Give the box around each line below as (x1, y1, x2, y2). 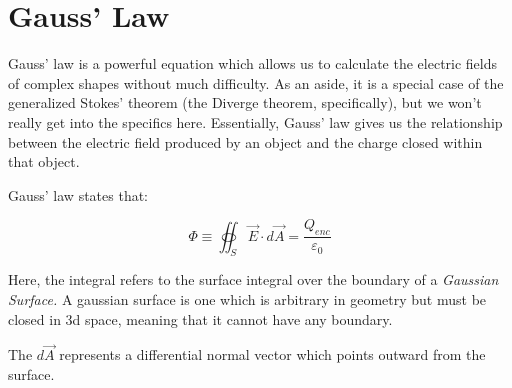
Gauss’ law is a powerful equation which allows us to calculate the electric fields (8, 53, 498, 74)
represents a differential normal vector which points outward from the (59, 344, 486, 365)
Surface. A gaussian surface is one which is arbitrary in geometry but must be (8, 288, 487, 309)
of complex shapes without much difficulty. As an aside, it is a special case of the (8, 72, 504, 93)
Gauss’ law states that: (8, 184, 148, 205)
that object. (8, 151, 80, 172)
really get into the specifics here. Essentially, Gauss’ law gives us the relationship (8, 111, 503, 132)
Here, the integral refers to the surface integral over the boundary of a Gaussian (8, 269, 499, 290)
